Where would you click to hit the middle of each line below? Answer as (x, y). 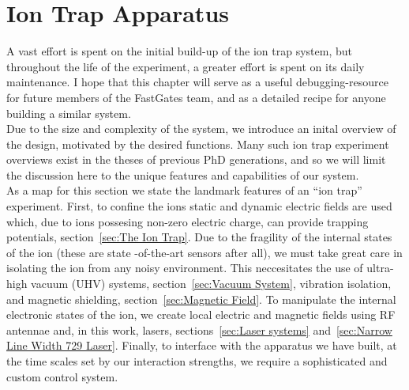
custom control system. (62, 376)
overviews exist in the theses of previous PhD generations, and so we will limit (196, 159)
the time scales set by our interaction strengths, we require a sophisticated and (197, 361)
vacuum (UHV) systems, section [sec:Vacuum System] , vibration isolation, (211, 284)
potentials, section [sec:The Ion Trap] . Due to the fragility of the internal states (199, 237)
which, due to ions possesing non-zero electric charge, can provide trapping (188, 221)
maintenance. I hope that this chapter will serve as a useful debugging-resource (197, 82)
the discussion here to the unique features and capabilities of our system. (183, 174)
